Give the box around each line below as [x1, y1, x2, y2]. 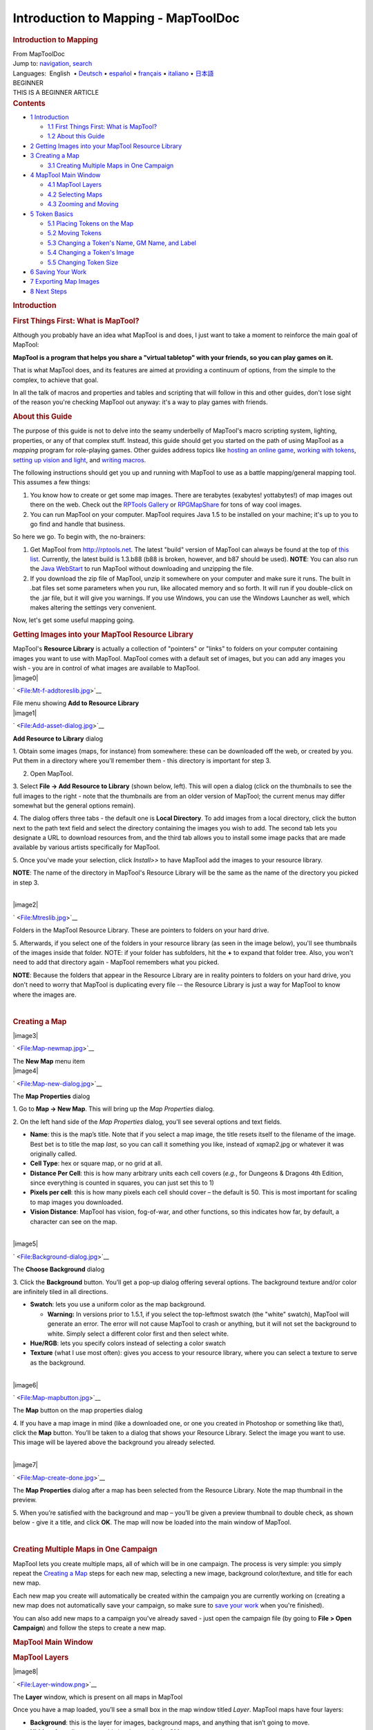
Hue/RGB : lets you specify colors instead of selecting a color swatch [30, 1339, 226, 1347]
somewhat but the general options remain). [12, 801, 136, 810]
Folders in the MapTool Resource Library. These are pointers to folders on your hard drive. [12, 926, 269, 934]
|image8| [12, 1668, 39, 1676]
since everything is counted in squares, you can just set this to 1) [30, 1178, 214, 1187]
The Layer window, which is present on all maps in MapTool [12, 1693, 183, 1702]
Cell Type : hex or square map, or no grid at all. [30, 1159, 163, 1167]
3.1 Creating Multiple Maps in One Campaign [47, 161, 174, 170]
